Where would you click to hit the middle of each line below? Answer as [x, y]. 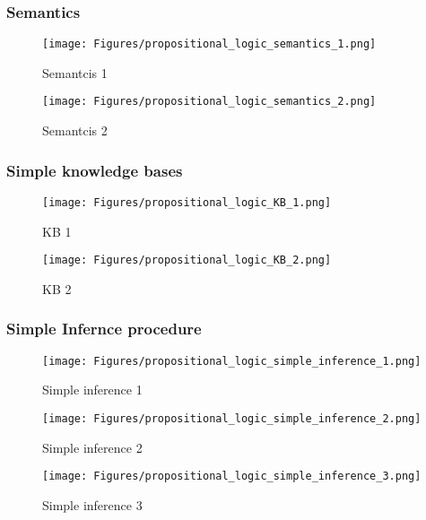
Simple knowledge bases [95, 170]
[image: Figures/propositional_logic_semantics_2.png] [209, 102]
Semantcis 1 [75, 72]
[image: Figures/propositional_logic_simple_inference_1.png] [232, 361]
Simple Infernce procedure [104, 329]
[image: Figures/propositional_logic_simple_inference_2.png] [232, 418]
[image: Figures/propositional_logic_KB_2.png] [187, 260]
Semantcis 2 [75, 130]
